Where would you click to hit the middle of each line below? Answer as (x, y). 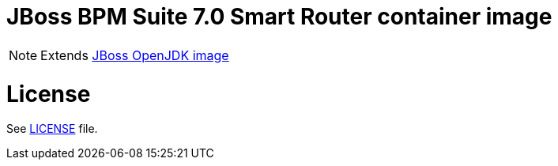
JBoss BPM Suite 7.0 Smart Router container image (279, 17)
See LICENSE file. (52, 129)
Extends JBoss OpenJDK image (135, 55)
